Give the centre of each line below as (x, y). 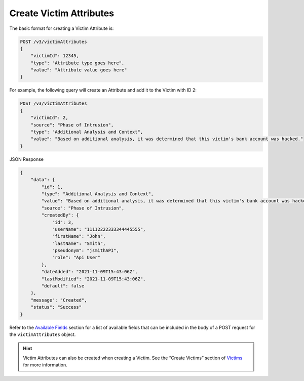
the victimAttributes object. (43, 334)
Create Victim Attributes (62, 13)
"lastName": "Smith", (79, 243)
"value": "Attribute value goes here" (79, 70)
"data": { (43, 180)
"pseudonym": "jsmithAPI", (85, 251)
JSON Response (27, 159)
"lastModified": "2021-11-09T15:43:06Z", (93, 279)
